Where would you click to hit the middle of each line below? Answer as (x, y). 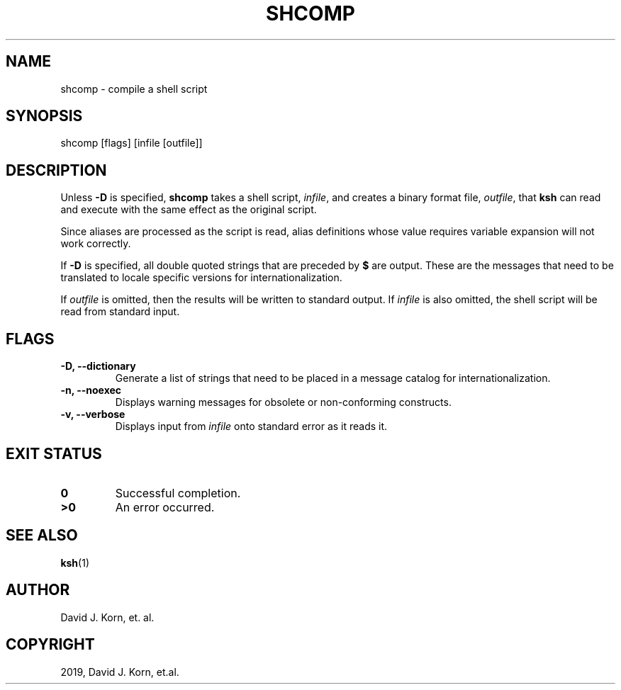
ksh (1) (75, 562)
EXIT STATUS (54, 453)
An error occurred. (165, 507)
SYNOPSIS (44, 116)
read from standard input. (120, 312)
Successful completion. (178, 493)
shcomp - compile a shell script (134, 89)
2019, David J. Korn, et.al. (120, 672)
